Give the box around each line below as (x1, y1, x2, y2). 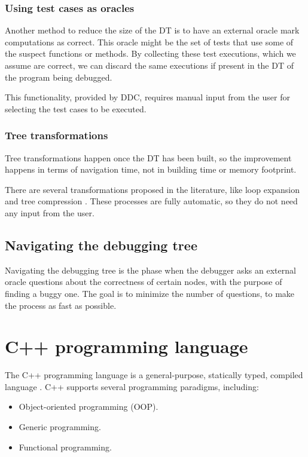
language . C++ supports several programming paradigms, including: (5, 380, 259, 392)
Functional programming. (19, 440, 112, 453)
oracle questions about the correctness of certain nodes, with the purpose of (5, 275, 282, 288)
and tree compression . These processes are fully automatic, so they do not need (5, 195, 298, 207)
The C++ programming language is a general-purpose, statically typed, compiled (5, 369, 303, 381)
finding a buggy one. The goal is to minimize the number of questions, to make (5, 287, 295, 299)
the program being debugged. (5, 70, 112, 83)
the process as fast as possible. (5, 299, 117, 311)
